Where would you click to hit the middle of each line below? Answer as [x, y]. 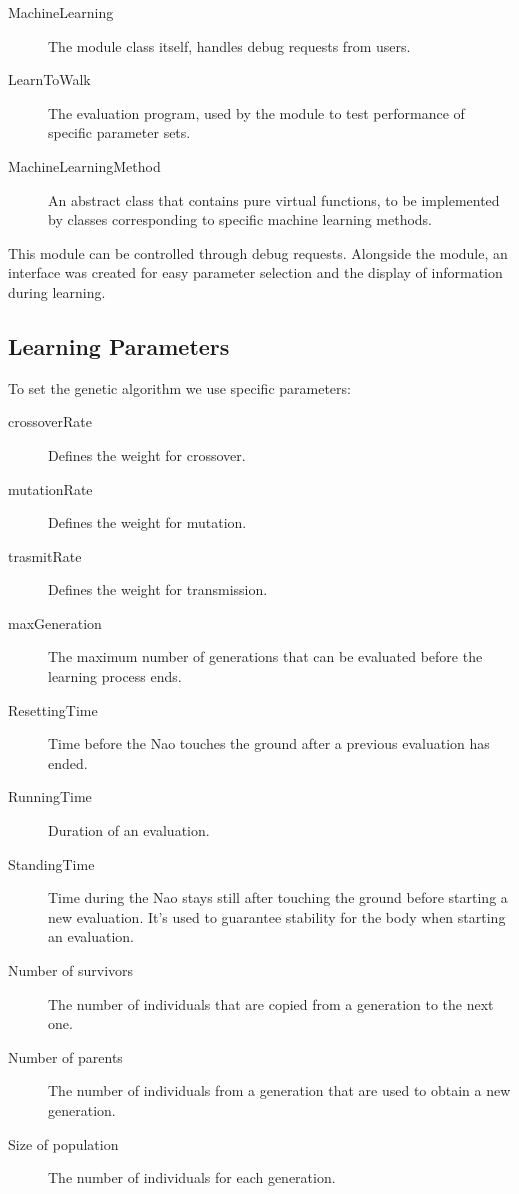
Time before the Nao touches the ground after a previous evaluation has [269, 743]
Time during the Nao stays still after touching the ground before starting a [278, 897]
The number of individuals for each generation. [192, 1177]
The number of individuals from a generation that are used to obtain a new [279, 1090]
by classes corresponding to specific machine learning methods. [240, 219]
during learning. [57, 291]
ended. [68, 762]
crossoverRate [50, 421]
